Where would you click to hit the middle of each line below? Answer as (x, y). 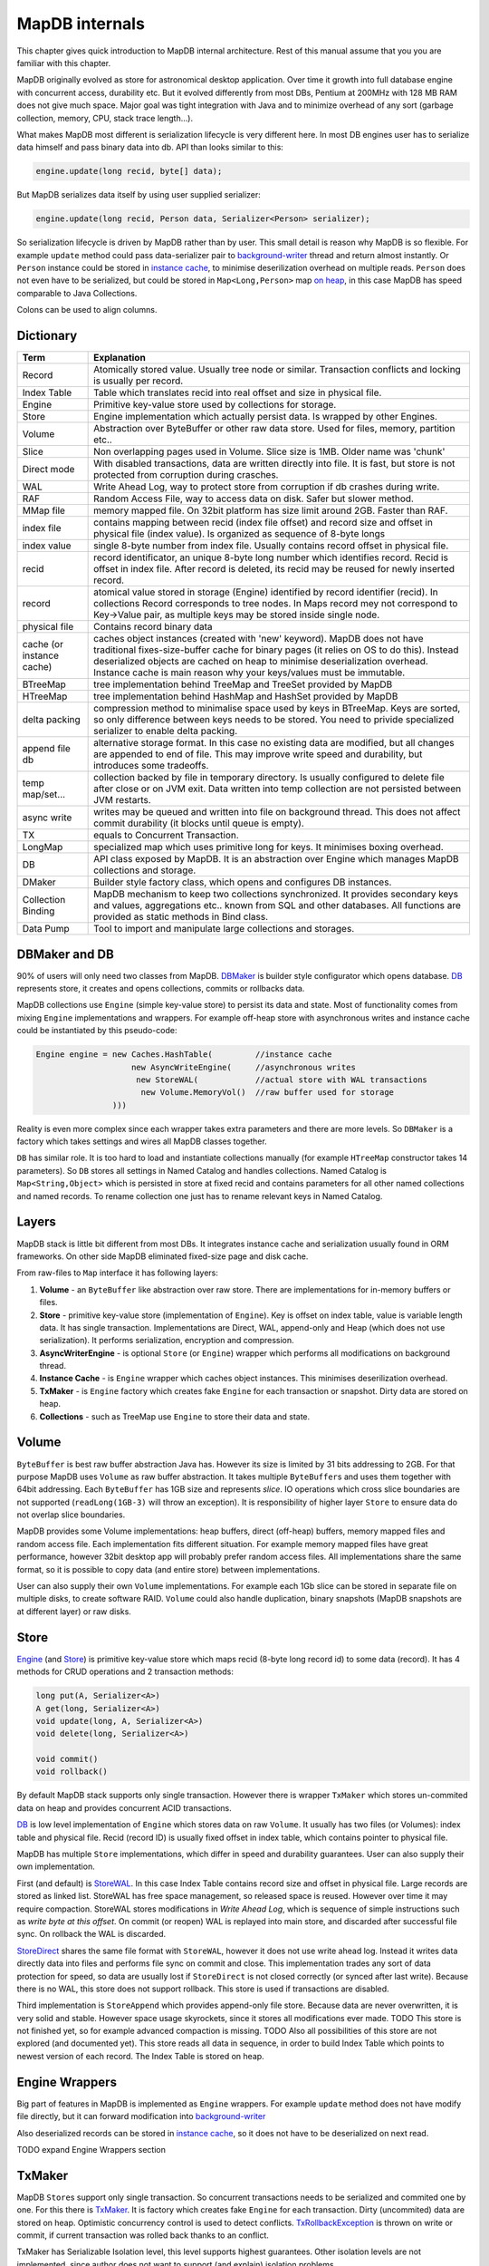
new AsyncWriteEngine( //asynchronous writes (244, 1067)
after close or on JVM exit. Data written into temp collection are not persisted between (278, 789)
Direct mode (48, 470)
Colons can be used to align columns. (87, 310)
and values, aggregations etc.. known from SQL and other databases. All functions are (277, 905)
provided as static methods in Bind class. (181, 917)
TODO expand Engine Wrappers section (91, 2149)
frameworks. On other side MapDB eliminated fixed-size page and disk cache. (163, 1256)
